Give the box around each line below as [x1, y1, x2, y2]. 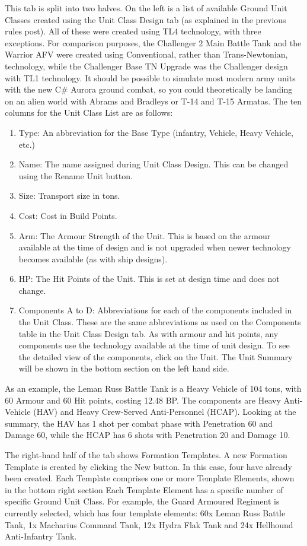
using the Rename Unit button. [18, 169, 133, 182]
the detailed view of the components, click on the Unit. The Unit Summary [18, 350, 293, 363]
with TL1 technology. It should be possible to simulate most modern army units [5, 71, 296, 84]
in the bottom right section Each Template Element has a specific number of [5, 483, 283, 496]
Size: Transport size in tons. [18, 189, 120, 202]
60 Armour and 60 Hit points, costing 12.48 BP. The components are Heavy [5, 393, 281, 406]
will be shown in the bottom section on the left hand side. [18, 362, 229, 374]
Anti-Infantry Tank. [5, 530, 77, 542]
